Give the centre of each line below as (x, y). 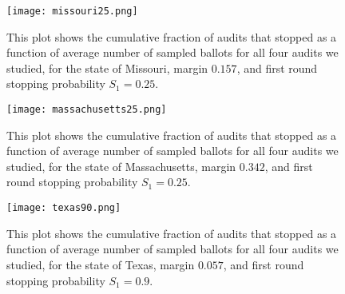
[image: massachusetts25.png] (87, 110)
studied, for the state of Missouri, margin (107, 68)
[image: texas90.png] (64, 208)
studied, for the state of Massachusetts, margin (121, 166)
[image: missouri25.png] (72, 11)
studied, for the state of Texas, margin (101, 264)
